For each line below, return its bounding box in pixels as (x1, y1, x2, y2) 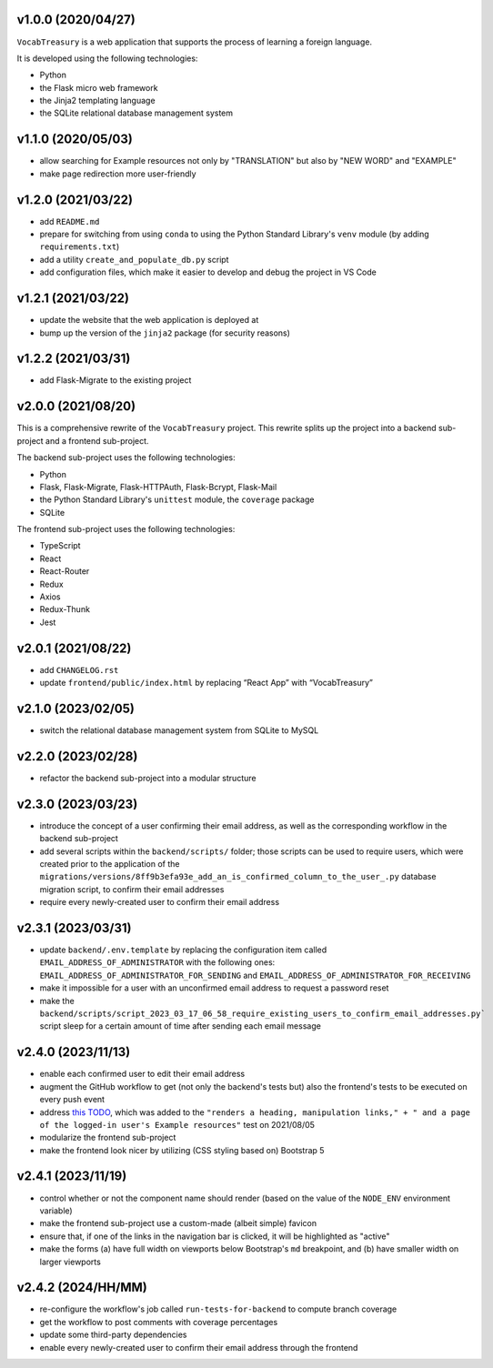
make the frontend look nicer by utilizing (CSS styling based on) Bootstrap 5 (39, 1144, 325, 1155)
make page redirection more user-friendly (39, 168, 196, 179)
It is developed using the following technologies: (16, 53, 198, 64)
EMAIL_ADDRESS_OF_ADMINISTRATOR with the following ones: (39, 957, 276, 968)
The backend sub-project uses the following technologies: (16, 452, 236, 463)
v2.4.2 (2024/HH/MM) (16, 1280, 147, 1295)
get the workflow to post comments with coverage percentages (39, 1316, 278, 1327)
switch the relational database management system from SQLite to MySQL (39, 725, 319, 736)
